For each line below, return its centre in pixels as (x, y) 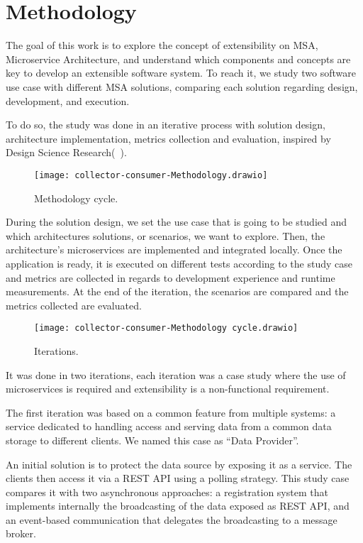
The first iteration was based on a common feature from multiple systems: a (171, 412)
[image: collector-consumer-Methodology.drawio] (151, 175)
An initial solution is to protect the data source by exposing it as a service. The (179, 464)
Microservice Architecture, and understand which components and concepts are (178, 59)
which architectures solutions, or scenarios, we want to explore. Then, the (166, 235)
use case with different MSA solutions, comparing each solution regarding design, (182, 86)
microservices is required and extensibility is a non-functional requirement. (168, 389)
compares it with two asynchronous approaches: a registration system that (167, 492)
